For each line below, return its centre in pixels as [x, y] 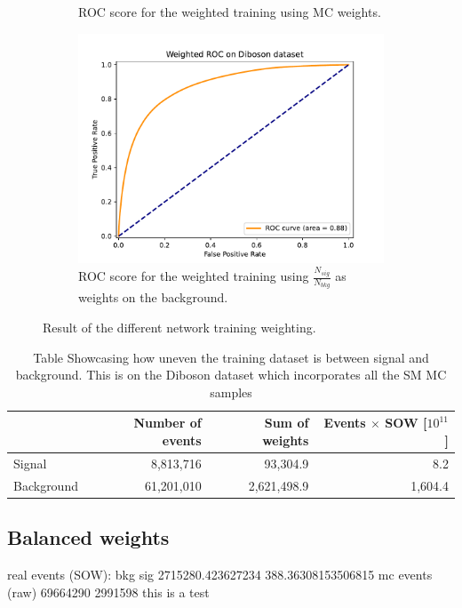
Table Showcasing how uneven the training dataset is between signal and [231, 357]
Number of [167, 423]
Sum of [287, 423]
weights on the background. [153, 297]
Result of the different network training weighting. [179, 327]
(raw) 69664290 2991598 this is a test [108, 592]
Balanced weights [88, 537]
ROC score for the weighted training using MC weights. [230, 12]
